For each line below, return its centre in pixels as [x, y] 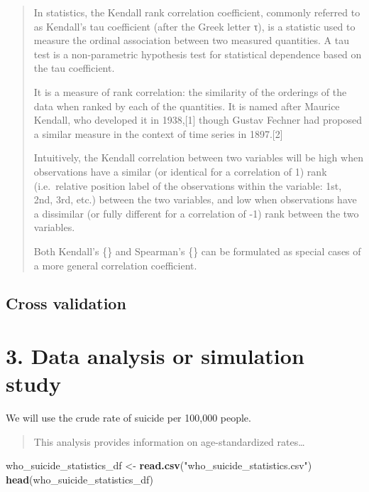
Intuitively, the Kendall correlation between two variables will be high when [198, 157]
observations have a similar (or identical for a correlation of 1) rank [180, 171]
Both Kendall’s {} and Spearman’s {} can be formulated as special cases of [197, 251]
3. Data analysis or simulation [155, 356]
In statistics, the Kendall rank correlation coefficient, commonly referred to [197, 12]
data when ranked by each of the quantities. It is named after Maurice [187, 106]
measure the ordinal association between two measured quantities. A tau [191, 40]
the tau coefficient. [74, 68]
